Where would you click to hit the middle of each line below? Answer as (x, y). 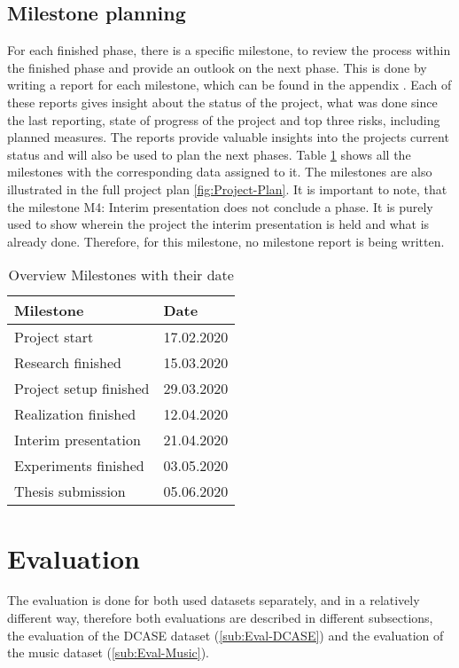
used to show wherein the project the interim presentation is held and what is (218, 224)
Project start (54, 337)
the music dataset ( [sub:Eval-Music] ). (109, 652)
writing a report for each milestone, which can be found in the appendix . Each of (229, 85)
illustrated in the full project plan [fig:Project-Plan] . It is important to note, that (227, 189)
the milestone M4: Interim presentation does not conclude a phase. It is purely (220, 206)
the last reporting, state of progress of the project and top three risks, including (224, 119)
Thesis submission (70, 491)
